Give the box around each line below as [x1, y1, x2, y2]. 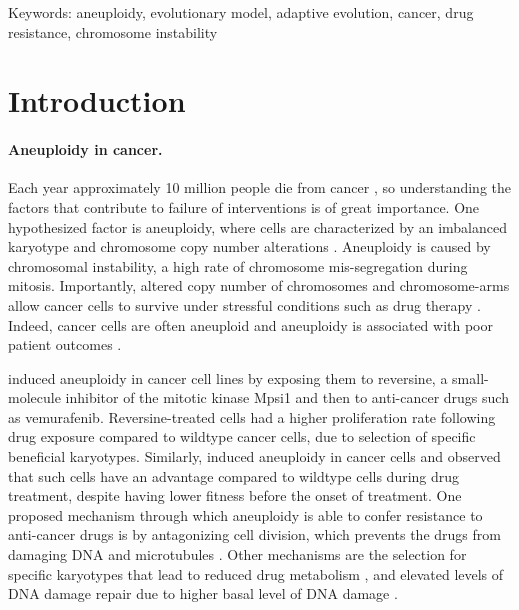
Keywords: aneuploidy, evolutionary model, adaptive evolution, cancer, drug [8, 2, 474, 22]
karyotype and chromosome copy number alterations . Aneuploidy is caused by [8, 236, 491, 257]
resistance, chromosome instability [8, 21, 218, 42]
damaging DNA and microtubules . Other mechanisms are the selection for [8, 544, 467, 565]
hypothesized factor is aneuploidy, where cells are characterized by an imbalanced [8, 216, 507, 237]
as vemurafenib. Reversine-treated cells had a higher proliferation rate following [8, 406, 496, 427]
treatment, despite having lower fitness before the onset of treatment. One [8, 485, 462, 506]
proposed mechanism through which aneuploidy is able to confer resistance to [8, 504, 483, 525]
